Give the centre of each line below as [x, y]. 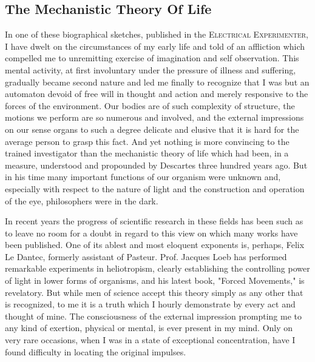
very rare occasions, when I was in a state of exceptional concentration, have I [150, 340]
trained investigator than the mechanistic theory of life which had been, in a [147, 153]
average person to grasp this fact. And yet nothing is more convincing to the [147, 141]
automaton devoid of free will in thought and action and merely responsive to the [157, 94]
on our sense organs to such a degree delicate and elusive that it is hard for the [152, 129]
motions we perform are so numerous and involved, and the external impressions [154, 117]
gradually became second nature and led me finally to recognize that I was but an [157, 82]
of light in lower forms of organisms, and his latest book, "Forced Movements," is [155, 280]
